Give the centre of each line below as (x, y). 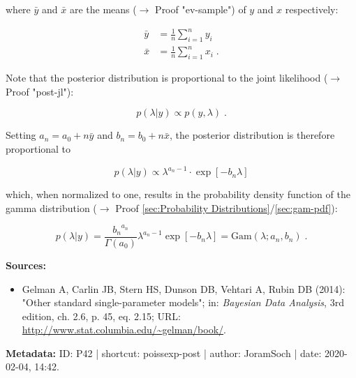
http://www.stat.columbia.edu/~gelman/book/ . (124, 330)
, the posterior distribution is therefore (252, 135)
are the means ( (103, 9)
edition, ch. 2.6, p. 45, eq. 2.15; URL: (101, 316)
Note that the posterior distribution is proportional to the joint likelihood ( (167, 78)
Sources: (26, 265)
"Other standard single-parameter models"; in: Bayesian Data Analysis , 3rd (183, 302)
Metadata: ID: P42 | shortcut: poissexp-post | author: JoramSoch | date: (164, 353)
